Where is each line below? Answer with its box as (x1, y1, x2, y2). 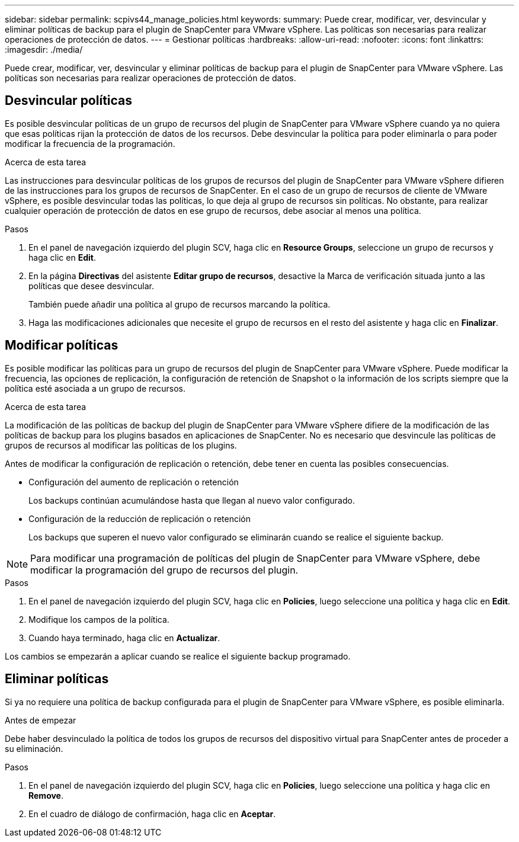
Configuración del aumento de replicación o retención (28, 476, 239, 487)
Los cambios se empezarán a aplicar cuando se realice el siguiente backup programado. (5, 651, 351, 661)
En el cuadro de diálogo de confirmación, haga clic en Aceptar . (28, 808, 276, 819)
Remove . (28, 790, 64, 801)
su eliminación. (5, 743, 63, 754)
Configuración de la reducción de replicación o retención (28, 513, 251, 524)
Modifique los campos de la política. (28, 614, 169, 625)
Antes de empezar (5, 715, 76, 725)
